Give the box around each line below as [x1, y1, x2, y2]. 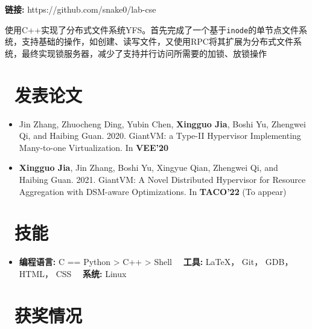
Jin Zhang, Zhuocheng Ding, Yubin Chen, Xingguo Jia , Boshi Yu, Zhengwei [19, 117, 306, 130]
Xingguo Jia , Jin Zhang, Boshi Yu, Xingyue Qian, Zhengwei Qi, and [19, 161, 278, 174]
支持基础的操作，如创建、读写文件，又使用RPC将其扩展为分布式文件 [21, 35, 293, 48]
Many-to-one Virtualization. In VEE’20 [19, 141, 169, 153]
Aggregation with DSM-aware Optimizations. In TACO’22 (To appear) [19, 185, 287, 197]
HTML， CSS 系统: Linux [19, 267, 127, 279]
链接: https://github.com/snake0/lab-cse [5, 3, 156, 15]
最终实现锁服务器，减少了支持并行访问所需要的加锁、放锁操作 [21, 46, 267, 59]
